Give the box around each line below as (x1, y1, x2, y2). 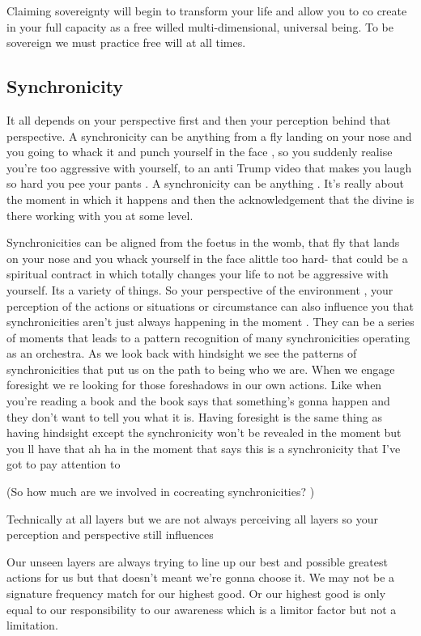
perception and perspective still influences (6, 526, 214, 543)
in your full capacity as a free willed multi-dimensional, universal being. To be (6, 18, 393, 35)
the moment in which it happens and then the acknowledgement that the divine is (6, 190, 415, 207)
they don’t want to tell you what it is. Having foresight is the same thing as (6, 408, 382, 425)
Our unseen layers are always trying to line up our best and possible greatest (6, 553, 388, 570)
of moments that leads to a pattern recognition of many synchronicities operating (6, 329, 410, 346)
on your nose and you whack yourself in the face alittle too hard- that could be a (6, 249, 408, 266)
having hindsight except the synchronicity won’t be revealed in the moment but (6, 424, 402, 441)
